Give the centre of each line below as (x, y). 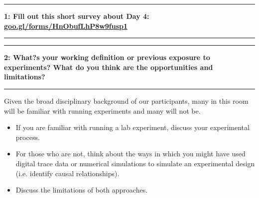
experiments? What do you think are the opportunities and (109, 67)
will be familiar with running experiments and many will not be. (102, 110)
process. (28, 137)
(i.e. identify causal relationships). (67, 173)
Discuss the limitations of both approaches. (82, 190)
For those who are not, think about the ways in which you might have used (130, 154)
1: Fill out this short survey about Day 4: (77, 16)
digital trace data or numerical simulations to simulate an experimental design (135, 163)
